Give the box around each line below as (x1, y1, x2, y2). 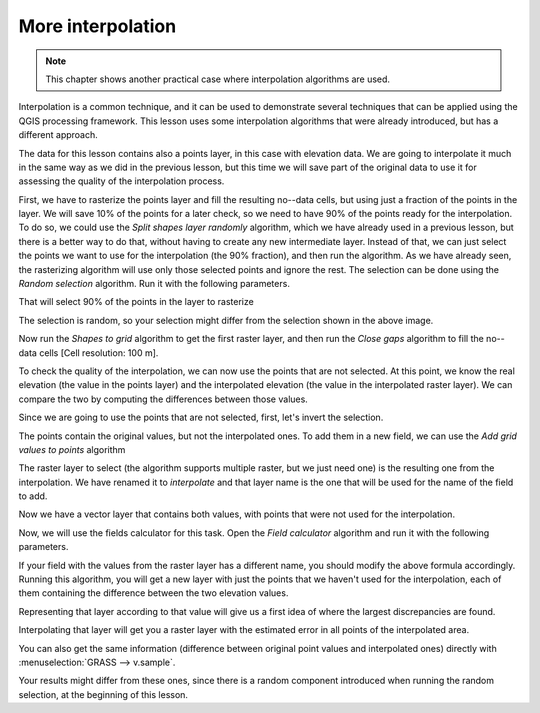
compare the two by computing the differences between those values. (18, 393, 309, 405)
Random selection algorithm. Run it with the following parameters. (18, 278, 290, 290)
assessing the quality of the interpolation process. (18, 175, 225, 187)
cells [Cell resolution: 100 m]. (38, 346, 159, 359)
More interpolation (18, 15, 177, 37)
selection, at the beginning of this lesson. (18, 688, 189, 700)
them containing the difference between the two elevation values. (18, 587, 289, 599)
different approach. (18, 129, 99, 141)
